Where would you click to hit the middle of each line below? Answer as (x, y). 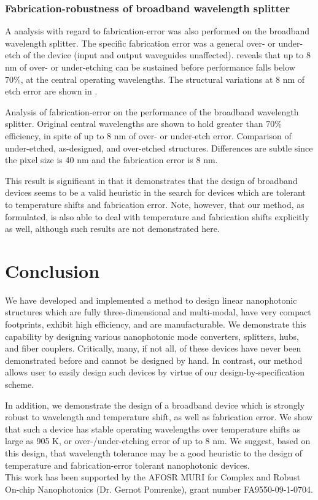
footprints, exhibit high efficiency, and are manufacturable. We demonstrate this (156, 324)
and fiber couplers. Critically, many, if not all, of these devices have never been (153, 348)
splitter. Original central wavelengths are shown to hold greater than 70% (143, 124)
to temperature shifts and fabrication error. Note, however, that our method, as (155, 204)
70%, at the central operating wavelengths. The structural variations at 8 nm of (155, 79)
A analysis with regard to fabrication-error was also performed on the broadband (157, 31)
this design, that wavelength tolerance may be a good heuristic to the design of (154, 452)
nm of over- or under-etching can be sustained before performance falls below (150, 67)
